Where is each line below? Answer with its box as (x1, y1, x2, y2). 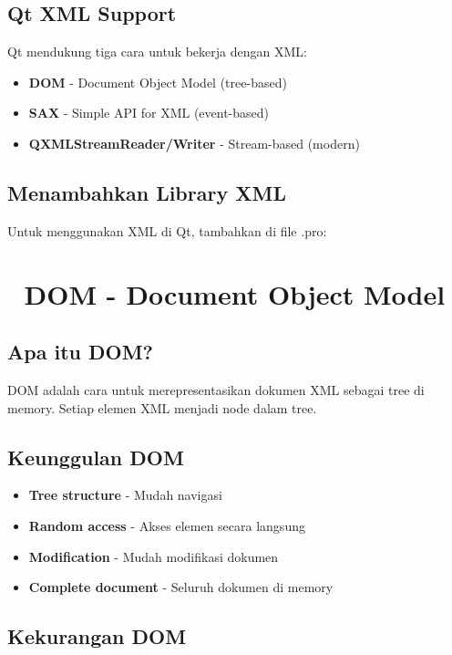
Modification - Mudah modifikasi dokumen (28, 546, 279, 566)
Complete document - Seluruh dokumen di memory (28, 577, 334, 597)
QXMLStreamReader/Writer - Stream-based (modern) (28, 133, 360, 152)
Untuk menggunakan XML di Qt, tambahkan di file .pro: (7, 221, 327, 240)
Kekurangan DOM (7, 622, 187, 650)
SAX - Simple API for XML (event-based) (28, 103, 270, 122)
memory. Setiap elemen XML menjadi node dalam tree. (7, 398, 317, 417)
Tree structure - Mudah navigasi (28, 485, 222, 504)
